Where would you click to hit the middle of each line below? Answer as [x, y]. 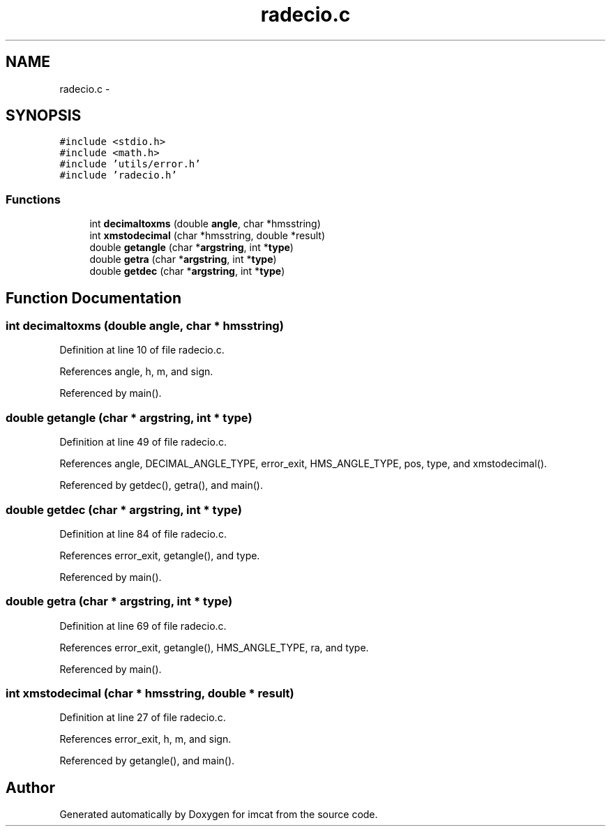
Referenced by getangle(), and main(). [147, 761]
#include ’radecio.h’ [118, 175]
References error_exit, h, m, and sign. [145, 739]
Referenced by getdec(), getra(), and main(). [161, 485]
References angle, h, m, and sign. [136, 372]
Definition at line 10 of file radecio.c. [142, 350]
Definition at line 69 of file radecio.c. [143, 626]
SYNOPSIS [44, 116]
